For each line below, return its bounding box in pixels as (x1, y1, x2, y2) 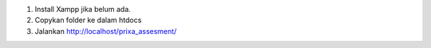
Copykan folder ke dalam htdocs (34, 16, 142, 25)
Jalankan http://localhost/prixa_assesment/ (34, 26, 177, 35)
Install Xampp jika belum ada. (34, 5, 131, 13)
